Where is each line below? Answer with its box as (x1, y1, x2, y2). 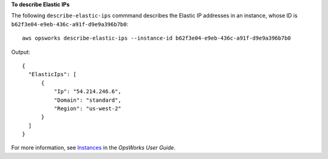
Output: (11, 48, 30, 55)
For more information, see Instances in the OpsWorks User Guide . (11, 144, 176, 152)
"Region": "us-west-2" (53, 105, 121, 112)
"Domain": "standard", (53, 96, 121, 104)
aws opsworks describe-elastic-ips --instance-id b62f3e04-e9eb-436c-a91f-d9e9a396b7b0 (22, 35, 292, 42)
